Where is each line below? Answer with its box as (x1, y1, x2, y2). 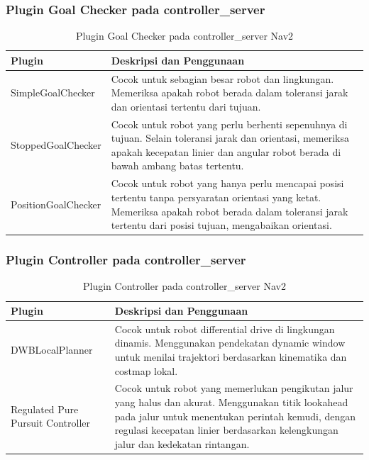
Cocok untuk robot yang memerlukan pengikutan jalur (114, 381, 353, 396)
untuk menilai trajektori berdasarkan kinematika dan (114, 349, 347, 364)
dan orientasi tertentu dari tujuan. (111, 99, 261, 113)
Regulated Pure (11, 401, 79, 416)
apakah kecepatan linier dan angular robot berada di (111, 144, 341, 159)
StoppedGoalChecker (11, 138, 101, 152)
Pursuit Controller (11, 415, 91, 430)
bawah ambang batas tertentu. (111, 158, 244, 173)
